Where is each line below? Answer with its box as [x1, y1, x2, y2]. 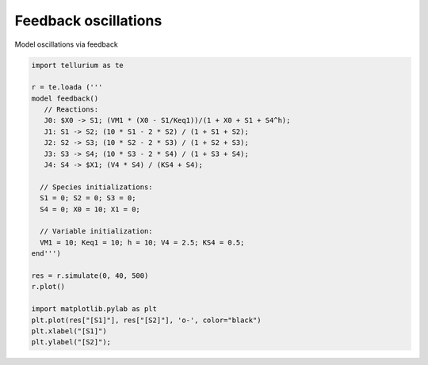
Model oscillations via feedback [14, 40, 118, 49]
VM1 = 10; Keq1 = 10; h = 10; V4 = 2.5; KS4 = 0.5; [40, 238, 245, 247]
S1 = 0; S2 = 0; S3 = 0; [40, 194, 136, 203]
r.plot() [31, 282, 66, 291]
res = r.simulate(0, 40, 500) [31, 271, 149, 280]
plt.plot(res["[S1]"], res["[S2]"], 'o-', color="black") [31, 315, 262, 325]
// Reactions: [44, 105, 99, 114]
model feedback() [31, 93, 99, 103]
